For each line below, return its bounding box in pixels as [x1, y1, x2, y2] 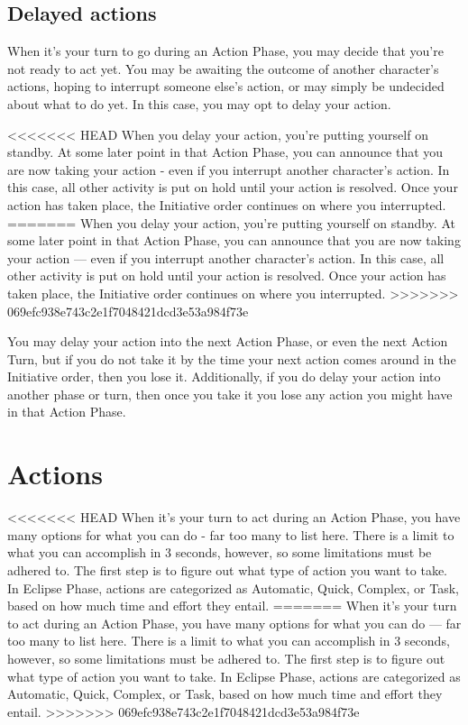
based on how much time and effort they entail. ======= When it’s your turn [7, 596, 457, 615]
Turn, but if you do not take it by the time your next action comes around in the [7, 349, 456, 368]
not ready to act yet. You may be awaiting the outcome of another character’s [7, 59, 439, 78]
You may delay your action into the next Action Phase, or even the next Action [7, 332, 448, 351]
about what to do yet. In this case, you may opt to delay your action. [7, 94, 391, 113]
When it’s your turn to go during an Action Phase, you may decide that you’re [7, 41, 444, 60]
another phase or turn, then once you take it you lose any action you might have [7, 384, 453, 403]
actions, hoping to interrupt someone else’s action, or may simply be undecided [7, 77, 445, 96]
